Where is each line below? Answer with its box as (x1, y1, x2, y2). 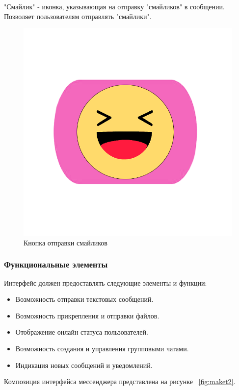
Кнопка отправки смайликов (24, 237, 107, 247)
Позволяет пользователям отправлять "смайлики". (4, 11, 152, 21)
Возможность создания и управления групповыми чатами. (15, 343, 189, 353)
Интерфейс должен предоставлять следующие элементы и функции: (4, 277, 207, 288)
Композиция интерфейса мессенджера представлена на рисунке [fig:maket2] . (4, 376, 236, 387)
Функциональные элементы (4, 258, 108, 270)
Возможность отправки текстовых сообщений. (15, 294, 154, 304)
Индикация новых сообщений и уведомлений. (15, 360, 153, 370)
